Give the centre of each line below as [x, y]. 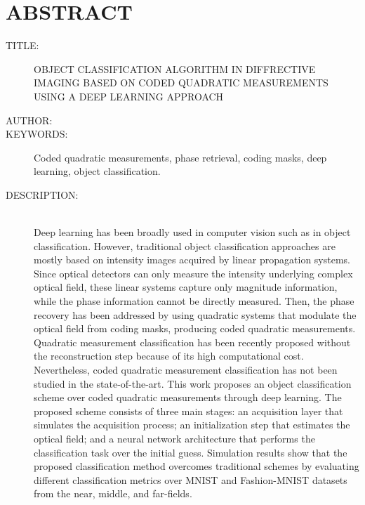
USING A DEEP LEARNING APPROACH [129, 96]
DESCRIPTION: [42, 194]
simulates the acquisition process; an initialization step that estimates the [192, 425]
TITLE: [22, 45]
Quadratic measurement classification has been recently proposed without [192, 342]
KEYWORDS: [37, 134]
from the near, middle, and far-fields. [113, 493]
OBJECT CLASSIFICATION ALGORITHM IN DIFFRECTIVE [175, 68]
